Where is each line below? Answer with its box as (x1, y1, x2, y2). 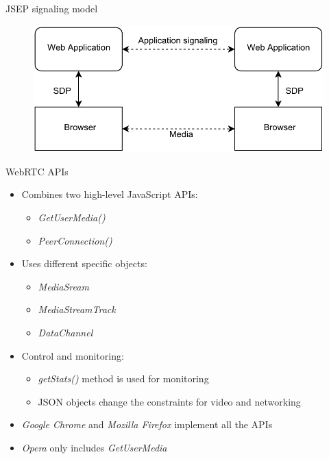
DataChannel (38, 325, 93, 339)
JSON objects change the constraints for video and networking (38, 394, 301, 408)
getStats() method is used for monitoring (38, 371, 209, 386)
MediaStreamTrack (38, 302, 116, 317)
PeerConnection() (38, 233, 112, 247)
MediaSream (38, 279, 89, 293)
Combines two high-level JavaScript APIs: (21, 187, 198, 201)
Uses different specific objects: (21, 256, 147, 271)
